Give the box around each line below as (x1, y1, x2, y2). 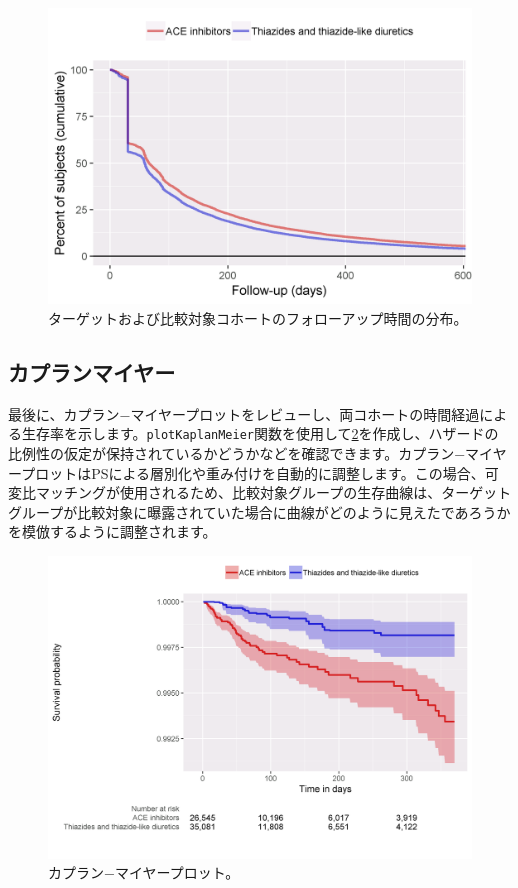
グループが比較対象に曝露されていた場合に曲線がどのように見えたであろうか (8, 501, 511, 522)
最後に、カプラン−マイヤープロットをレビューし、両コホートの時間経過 (8, 403, 480, 424)
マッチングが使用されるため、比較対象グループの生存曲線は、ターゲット (35, 482, 512, 503)
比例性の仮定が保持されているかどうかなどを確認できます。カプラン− (8, 443, 466, 464)
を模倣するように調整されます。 (8, 521, 217, 542)
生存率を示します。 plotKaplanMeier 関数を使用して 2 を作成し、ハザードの (21, 423, 499, 444)
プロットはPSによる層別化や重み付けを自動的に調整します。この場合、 (21, 462, 485, 483)
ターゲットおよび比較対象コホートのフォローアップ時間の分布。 (48, 308, 468, 329)
